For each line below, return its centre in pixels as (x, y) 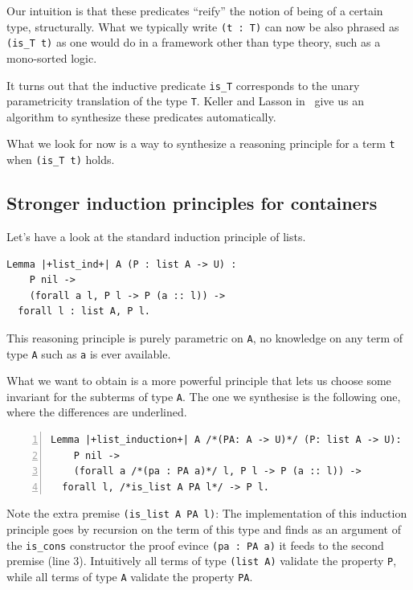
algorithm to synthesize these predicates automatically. (141, 116)
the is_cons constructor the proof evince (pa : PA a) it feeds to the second (195, 545)
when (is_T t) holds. (61, 160)
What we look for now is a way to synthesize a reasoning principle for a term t (201, 143)
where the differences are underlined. (97, 412)
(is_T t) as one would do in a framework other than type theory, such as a (194, 42)
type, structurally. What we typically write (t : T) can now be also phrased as (203, 26)
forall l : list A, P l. (84, 311)
